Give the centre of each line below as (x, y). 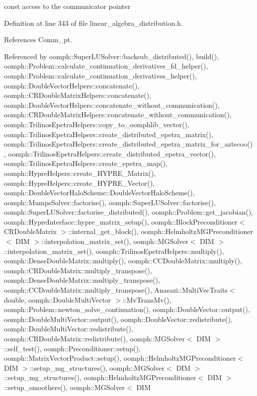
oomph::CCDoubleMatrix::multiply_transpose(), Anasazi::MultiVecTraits (116, 290)
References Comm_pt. (38, 40)
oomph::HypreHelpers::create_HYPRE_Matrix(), (80, 173)
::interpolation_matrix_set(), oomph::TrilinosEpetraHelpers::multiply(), (114, 251)
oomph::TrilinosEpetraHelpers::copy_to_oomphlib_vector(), (97, 124)
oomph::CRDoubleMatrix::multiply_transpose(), (78, 270)
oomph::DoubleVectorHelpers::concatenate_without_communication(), (112, 105)
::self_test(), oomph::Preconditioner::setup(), (72, 348)
